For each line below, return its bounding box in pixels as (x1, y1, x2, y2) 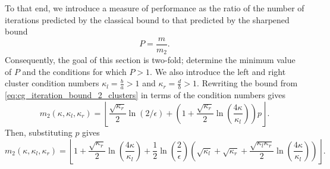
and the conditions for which (22, 65, 127, 77)
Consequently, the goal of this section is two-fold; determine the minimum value (5, 54, 296, 66)
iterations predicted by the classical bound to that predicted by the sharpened (5, 13, 290, 26)
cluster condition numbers (5, 77, 99, 89)
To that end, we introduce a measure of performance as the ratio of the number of (5, 2, 304, 14)
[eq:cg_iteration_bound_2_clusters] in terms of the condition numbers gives (5, 89, 285, 101)
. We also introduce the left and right (150, 65, 286, 77)
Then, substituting (5, 126, 73, 138)
